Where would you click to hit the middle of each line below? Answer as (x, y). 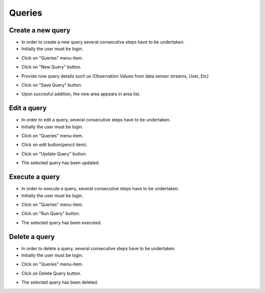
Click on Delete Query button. (51, 273)
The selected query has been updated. (61, 163)
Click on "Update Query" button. (54, 154)
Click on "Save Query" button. (52, 85)
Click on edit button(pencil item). (54, 145)
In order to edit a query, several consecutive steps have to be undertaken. (96, 120)
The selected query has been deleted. (60, 282)
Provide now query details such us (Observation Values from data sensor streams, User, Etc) (115, 76)
